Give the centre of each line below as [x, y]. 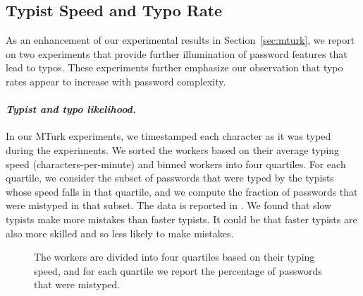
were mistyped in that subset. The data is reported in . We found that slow [169, 205]
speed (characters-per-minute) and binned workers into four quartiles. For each [176, 164]
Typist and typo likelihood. [71, 109]
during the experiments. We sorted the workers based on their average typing [173, 149]
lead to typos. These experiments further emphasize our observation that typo [174, 67]
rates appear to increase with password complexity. [116, 81]
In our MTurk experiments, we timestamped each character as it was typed [168, 136]
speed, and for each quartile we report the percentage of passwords [178, 270]
